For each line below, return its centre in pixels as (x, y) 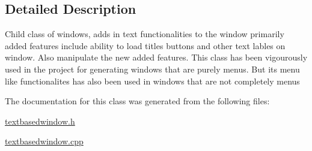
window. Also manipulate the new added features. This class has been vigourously (156, 57)
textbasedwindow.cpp (44, 141)
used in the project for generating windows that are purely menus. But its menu (152, 69)
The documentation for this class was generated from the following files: (137, 101)
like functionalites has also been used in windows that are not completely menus (152, 81)
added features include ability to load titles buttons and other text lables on (145, 45)
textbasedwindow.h (40, 121)
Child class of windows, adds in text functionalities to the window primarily (145, 34)
